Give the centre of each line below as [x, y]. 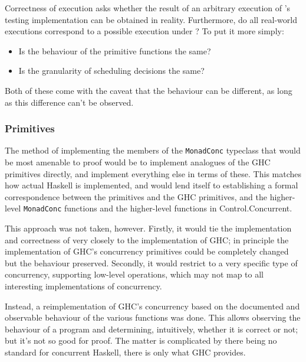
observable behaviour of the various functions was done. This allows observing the [153, 317]
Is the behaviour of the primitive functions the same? [115, 50]
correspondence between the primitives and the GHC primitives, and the [136, 196]
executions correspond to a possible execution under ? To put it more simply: [144, 31]
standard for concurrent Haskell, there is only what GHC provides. [125, 352]
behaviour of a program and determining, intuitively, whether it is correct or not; [152, 329]
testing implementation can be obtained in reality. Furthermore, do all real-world [151, 19]
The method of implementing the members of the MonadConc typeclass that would [153, 150]
